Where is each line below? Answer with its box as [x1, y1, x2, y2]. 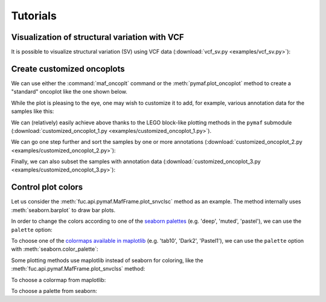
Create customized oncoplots [11, 63, 125, 74]
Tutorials [11, 9, 57, 22]
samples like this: [11, 108, 54, 115]
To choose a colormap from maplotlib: [11, 276, 106, 283]
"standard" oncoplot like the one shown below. [11, 88, 128, 95]
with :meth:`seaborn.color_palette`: [11, 245, 98, 253]
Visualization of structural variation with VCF [11, 32, 184, 42]
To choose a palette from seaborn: [11, 287, 98, 294]
